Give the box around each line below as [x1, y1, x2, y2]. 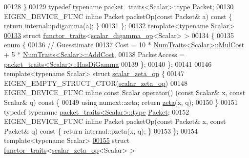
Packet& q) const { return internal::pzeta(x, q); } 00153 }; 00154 [4, 125, 198, 136]
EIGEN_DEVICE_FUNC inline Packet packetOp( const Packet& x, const [4, 116, 226, 126]
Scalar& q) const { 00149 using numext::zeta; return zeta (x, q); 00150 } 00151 [4, 97, 238, 107]
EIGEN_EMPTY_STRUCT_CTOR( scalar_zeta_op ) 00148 [4, 78, 187, 88]
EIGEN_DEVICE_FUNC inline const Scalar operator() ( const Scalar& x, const [4, 87, 246, 98]
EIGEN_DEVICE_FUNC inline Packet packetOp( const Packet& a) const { [4, 11, 232, 21]
